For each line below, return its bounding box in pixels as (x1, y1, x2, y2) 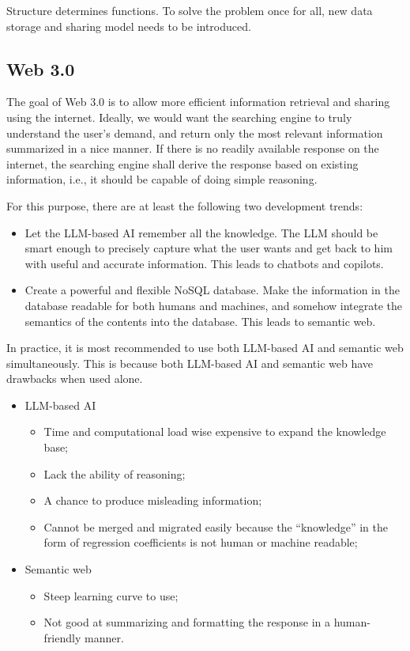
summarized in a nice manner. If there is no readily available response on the (6, 140, 379, 157)
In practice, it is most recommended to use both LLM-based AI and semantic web (6, 339, 404, 356)
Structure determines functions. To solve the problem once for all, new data (6, 2, 373, 18)
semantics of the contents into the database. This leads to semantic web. (24, 312, 376, 329)
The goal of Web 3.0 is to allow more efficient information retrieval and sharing (6, 93, 390, 110)
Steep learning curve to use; (43, 587, 179, 604)
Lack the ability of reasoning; (43, 465, 186, 482)
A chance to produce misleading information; (43, 492, 262, 509)
